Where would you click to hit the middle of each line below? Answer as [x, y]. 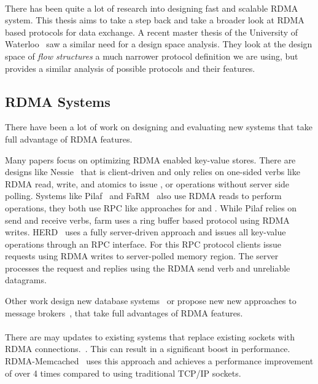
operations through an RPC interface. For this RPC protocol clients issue [143, 244]
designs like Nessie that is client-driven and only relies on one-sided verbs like [153, 172]
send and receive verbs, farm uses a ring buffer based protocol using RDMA [147, 220]
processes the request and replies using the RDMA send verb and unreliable [148, 268]
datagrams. [26, 280]
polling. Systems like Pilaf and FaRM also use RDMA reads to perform [143, 196]
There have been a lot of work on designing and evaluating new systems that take [159, 127]
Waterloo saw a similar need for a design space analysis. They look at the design [159, 44]
